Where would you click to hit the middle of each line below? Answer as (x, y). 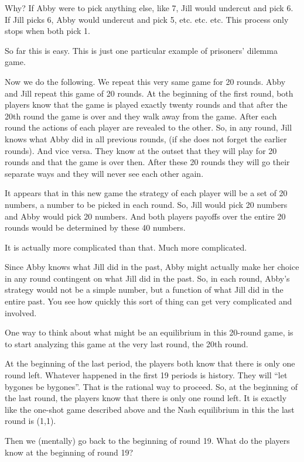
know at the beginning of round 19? (69, 452)
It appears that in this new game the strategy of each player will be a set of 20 (146, 193)
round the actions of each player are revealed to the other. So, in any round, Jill (148, 127)
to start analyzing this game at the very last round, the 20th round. (127, 343)
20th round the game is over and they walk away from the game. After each (141, 116)
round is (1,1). (30, 421)
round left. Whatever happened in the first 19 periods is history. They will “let (146, 375)
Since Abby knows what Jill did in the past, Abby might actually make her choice (152, 267)
